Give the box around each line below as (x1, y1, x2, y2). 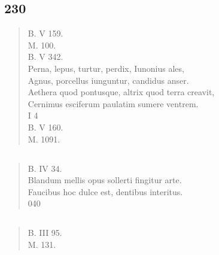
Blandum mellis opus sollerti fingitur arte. (28, 174, 182, 186)
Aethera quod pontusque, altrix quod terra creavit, (28, 86, 215, 98)
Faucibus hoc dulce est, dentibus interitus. (28, 185, 183, 198)
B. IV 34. (28, 162, 62, 174)
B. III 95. (28, 226, 62, 239)
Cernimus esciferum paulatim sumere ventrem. (28, 97, 199, 110)
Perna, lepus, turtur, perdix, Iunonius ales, (28, 62, 184, 74)
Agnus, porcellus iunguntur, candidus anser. (28, 74, 189, 86)
